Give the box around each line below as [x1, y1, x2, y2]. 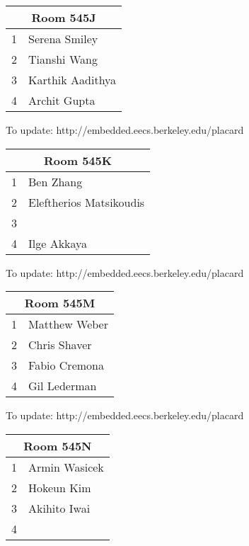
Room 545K [43, 152, 112, 169]
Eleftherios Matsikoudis [28, 193, 145, 210]
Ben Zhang [28, 173, 83, 190]
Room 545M [24, 295, 95, 312]
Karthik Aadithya [28, 72, 117, 88]
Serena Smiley [28, 30, 98, 47]
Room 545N [23, 437, 92, 454]
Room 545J [31, 9, 96, 25]
